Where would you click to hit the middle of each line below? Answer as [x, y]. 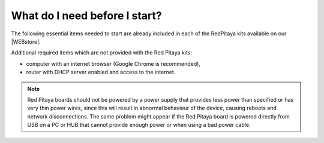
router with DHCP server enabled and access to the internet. [101, 72]
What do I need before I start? [86, 16]
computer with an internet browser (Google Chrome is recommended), [113, 63]
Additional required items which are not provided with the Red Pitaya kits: [101, 53]
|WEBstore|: [26, 41]
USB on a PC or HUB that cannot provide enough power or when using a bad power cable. [139, 125]
